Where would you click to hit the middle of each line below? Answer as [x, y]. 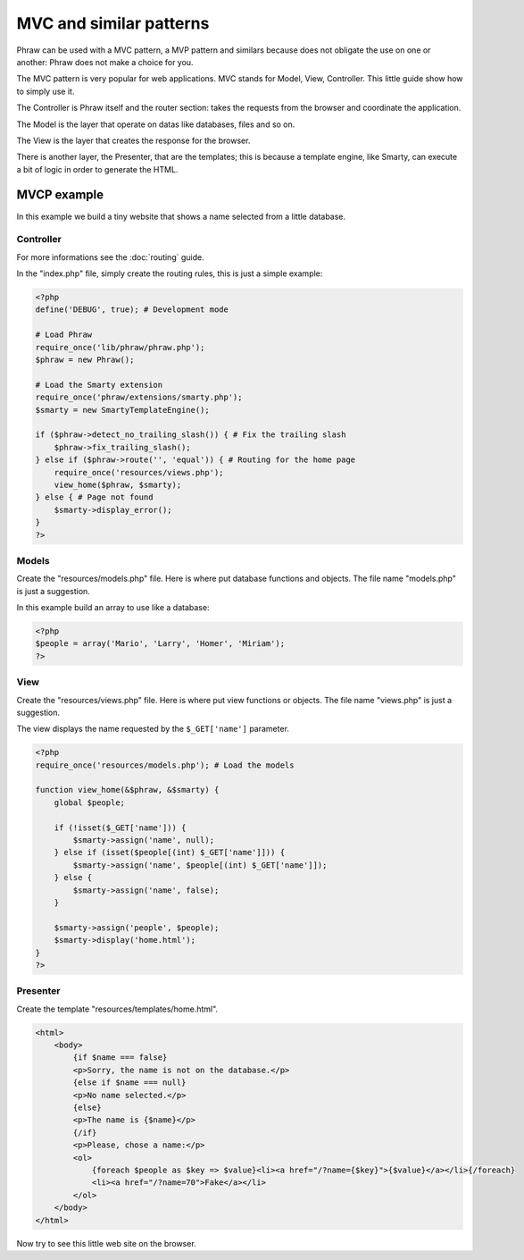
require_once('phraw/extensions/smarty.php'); [139, 397]
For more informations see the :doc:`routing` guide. [110, 257]
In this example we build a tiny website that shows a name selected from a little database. [181, 216]
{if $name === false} [120, 1058]
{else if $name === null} [129, 1083]
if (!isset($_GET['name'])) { [120, 827]
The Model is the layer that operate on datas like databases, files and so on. [156, 124]
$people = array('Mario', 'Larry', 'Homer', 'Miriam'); [160, 644]
